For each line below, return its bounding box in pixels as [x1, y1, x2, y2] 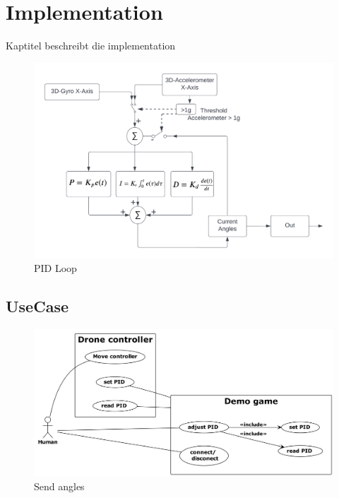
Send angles [34, 478, 85, 493]
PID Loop [34, 261, 77, 275]
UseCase [6, 295, 69, 317]
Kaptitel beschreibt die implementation [6, 38, 176, 53]
